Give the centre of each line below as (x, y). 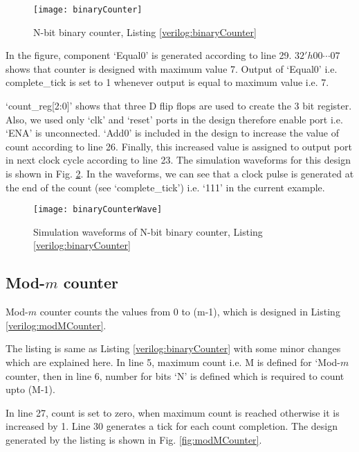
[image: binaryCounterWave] (98, 210)
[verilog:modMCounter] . (56, 325)
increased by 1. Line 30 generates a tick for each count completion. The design (172, 426)
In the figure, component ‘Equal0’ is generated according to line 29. (149, 55)
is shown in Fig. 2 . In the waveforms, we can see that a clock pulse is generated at (180, 173)
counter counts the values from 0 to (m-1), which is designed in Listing (190, 312)
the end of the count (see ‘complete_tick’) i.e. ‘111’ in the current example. (165, 187)
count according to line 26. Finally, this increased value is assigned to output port (179, 146)
